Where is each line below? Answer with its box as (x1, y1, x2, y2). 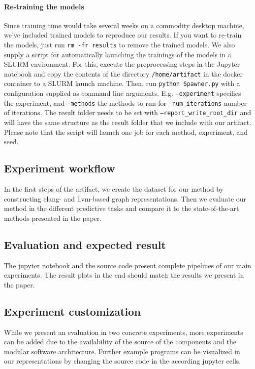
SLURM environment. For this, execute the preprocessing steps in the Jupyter (4, 59, 240, 69)
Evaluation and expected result (4, 237, 166, 252)
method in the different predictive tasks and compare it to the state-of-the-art (4, 203, 239, 213)
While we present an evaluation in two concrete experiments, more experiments (4, 327, 243, 337)
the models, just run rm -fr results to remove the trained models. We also (4, 39, 235, 49)
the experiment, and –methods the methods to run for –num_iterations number (4, 97, 247, 108)
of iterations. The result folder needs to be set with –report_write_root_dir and (4, 107, 252, 118)
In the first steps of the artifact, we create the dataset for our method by (4, 184, 224, 194)
